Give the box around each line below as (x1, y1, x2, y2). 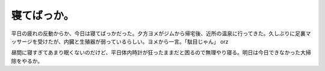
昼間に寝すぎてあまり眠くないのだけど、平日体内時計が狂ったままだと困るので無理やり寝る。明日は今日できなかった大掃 (11, 49, 311, 56)
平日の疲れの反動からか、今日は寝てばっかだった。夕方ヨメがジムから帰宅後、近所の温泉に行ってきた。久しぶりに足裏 (11, 30, 306, 37)
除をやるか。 (11, 57, 43, 64)
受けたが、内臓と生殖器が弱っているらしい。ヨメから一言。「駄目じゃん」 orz (37, 38, 229, 45)
